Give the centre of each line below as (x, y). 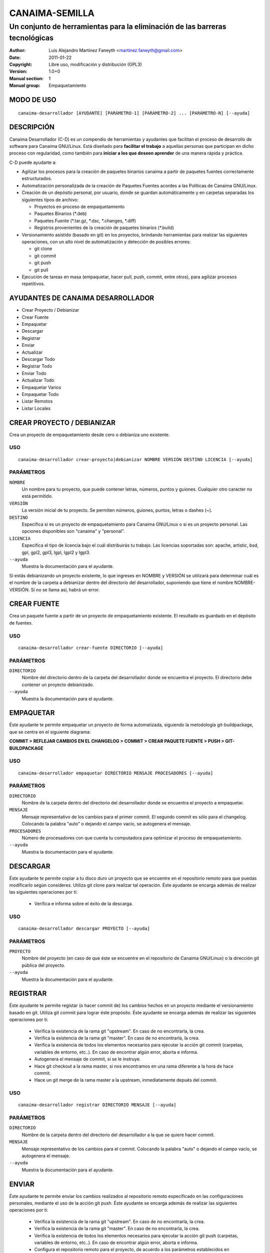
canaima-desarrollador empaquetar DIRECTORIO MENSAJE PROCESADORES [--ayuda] (116, 773)
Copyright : (21, 65)
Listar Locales (36, 408)
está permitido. (37, 496)
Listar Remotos (37, 401)
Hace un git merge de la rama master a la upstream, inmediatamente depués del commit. (126, 1080)
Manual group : (25, 86)
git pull (41, 270)
